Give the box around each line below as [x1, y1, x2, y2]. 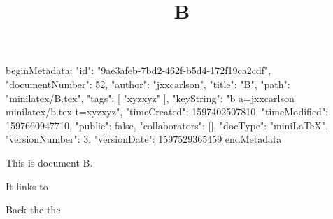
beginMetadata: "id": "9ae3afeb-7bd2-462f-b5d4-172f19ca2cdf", [6, 63, 271, 78]
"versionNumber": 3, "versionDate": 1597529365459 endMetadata [6, 132, 282, 146]
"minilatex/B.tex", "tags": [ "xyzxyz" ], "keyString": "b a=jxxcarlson [6, 90, 295, 105]
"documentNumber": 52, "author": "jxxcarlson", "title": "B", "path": [6, 76, 290, 91]
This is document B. [6, 155, 93, 169]
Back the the [6, 202, 61, 217]
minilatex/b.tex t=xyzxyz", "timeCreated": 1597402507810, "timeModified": [6, 104, 329, 119]
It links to [6, 178, 48, 193]
